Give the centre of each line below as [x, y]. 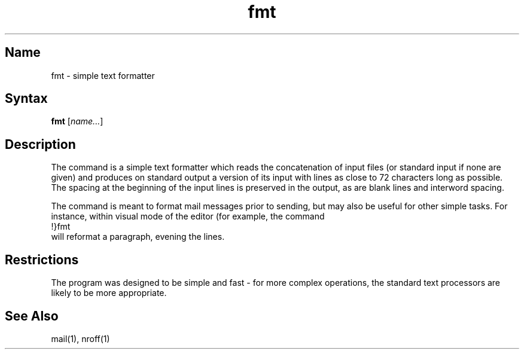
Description [40, 144]
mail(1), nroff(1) [80, 338]
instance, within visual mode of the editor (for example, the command [188, 216]
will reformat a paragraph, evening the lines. [138, 237]
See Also [32, 316]
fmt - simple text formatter [103, 75]
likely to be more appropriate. [109, 293]
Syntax [26, 99]
